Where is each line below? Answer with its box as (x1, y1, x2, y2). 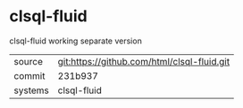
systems (13, 84, 49, 96)
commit (13, 69, 46, 81)
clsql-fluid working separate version (9, 35, 143, 46)
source (13, 55, 43, 67)
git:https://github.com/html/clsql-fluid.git (57, 55, 230, 67)
